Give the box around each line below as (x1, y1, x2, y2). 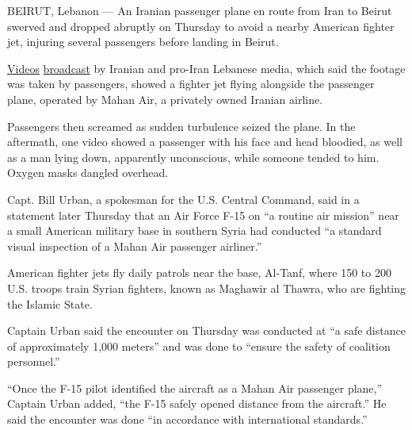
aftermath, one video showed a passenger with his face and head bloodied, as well (7, 133, 402, 150)
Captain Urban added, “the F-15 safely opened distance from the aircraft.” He (7, 395, 387, 412)
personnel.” (7, 353, 60, 370)
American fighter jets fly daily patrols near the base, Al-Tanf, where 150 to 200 (7, 264, 391, 281)
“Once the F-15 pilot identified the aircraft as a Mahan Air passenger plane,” (7, 379, 383, 396)
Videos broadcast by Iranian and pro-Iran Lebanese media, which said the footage (7, 60, 406, 76)
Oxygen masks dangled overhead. (7, 164, 169, 181)
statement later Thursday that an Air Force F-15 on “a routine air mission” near (7, 206, 399, 223)
